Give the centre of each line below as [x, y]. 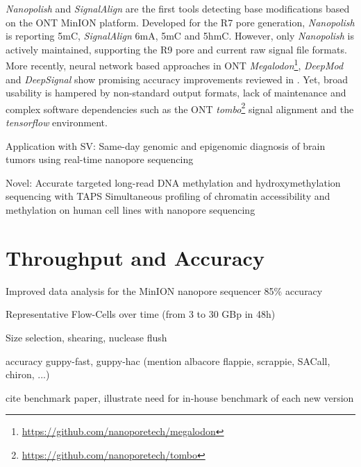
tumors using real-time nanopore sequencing [100, 159]
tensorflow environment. [57, 122]
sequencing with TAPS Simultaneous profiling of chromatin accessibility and [168, 196]
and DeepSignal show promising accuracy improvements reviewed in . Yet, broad [177, 79]
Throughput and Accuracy [135, 257]
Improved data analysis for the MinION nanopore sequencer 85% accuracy [164, 290]
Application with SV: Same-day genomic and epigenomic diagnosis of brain [166, 145]
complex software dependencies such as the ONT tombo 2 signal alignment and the [180, 108]
